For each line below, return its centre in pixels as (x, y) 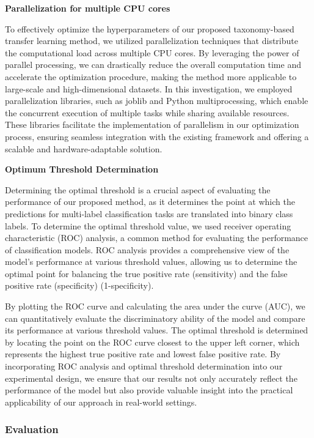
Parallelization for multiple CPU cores (88, 8)
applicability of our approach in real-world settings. (101, 402)
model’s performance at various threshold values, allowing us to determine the (151, 262)
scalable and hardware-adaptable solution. (84, 148)
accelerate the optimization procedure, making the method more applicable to (151, 76)
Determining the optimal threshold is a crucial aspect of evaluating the (138, 189)
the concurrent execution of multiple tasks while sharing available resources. (147, 112)
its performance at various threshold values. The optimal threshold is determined (157, 330)
